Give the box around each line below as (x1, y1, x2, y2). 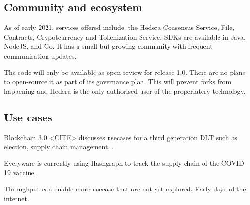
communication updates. (4, 50, 77, 60)
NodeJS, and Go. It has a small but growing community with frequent (4, 41, 213, 51)
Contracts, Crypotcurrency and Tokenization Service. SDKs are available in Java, (4, 31, 246, 42)
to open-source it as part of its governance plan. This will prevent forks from (4, 76, 232, 87)
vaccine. (13, 167, 36, 177)
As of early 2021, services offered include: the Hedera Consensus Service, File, (4, 22, 234, 32)
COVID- (221, 158, 247, 168)
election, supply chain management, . (4, 142, 114, 152)
